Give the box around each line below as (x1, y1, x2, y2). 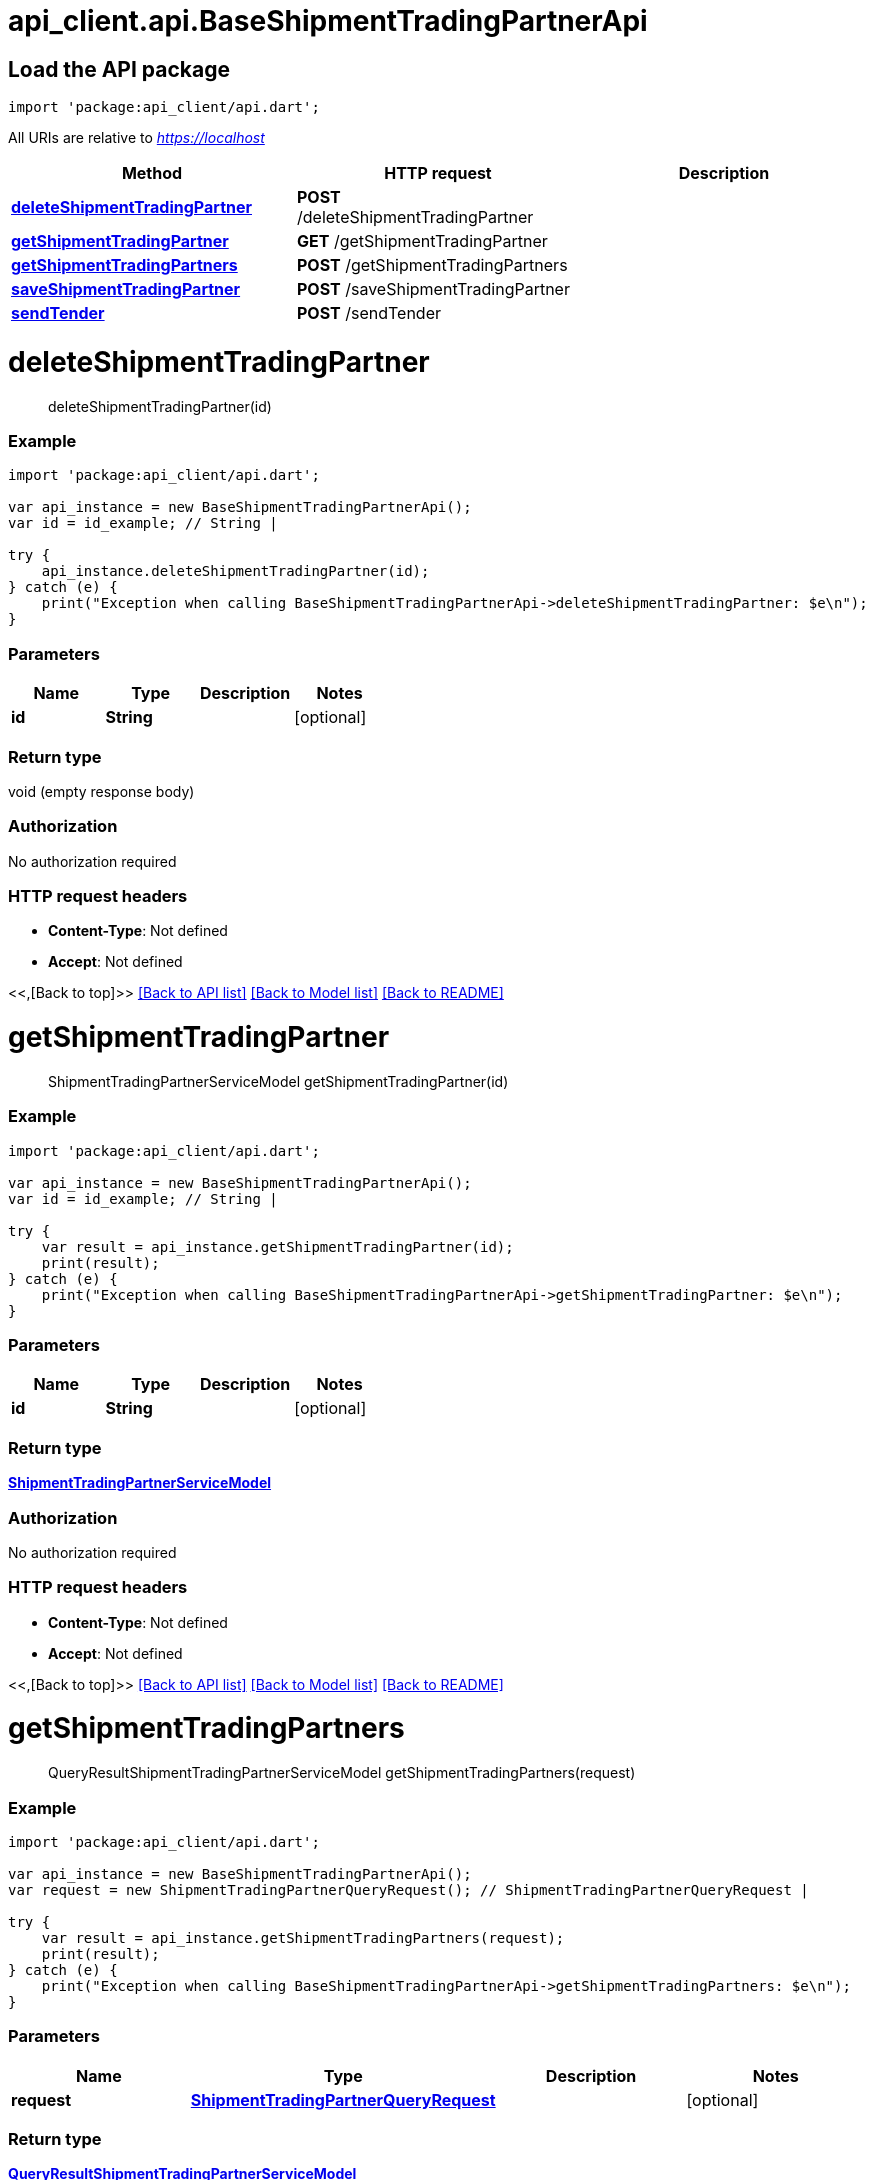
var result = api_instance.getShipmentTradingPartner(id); (41, 1238, 514, 1255)
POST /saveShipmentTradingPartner (296, 279, 570, 300)
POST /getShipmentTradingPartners (296, 255, 568, 276)
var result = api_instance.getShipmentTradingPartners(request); (41, 1929, 565, 1946)
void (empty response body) (8, 782, 195, 800)
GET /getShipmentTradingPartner (296, 231, 548, 252)
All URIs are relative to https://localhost (8, 129, 265, 147)
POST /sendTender (296, 303, 442, 324)
